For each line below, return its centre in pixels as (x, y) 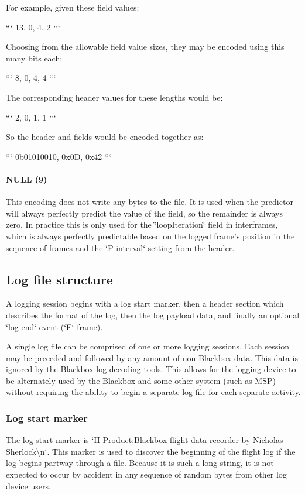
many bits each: (34, 58)
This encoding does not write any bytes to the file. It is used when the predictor (150, 202)
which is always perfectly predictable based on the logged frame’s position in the (150, 236)
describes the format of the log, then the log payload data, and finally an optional (153, 315)
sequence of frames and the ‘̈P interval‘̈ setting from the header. (120, 247)
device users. (28, 486)
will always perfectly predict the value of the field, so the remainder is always (144, 213)
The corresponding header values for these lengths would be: (114, 97)
